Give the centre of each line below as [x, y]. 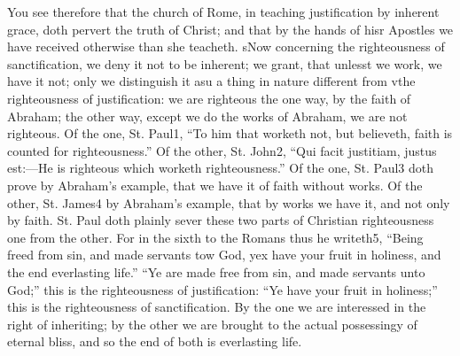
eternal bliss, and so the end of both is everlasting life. [155, 341]
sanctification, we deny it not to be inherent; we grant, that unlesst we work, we [225, 63]
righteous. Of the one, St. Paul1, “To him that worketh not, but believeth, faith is [230, 133]
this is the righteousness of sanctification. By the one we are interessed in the [217, 307]
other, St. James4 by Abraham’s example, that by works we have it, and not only [229, 202]
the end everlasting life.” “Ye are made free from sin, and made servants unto [216, 271]
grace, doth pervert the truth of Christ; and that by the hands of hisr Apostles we [230, 29]
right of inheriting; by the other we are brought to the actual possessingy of [212, 324]
